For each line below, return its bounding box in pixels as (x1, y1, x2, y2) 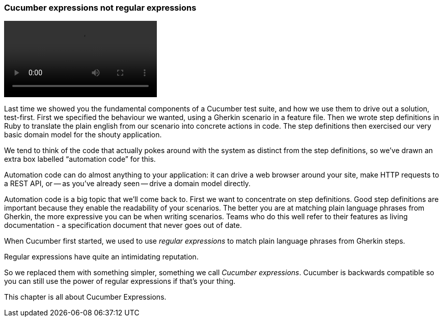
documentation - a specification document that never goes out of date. (4, 221, 242, 230)
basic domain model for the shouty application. (4, 130, 162, 139)
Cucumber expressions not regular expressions (4, 3, 197, 13)
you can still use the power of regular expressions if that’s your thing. (4, 277, 236, 286)
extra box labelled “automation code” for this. (4, 155, 156, 164)
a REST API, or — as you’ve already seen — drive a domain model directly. (4, 179, 251, 188)
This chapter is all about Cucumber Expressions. (4, 293, 167, 302)
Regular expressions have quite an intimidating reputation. (4, 252, 199, 261)
